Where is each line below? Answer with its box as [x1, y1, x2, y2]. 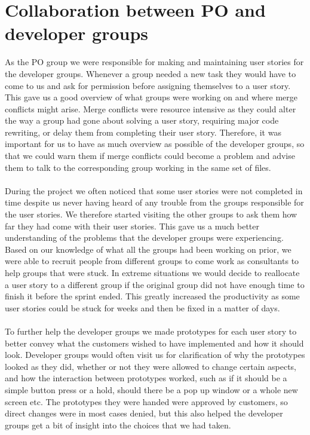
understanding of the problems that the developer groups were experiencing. [5, 231, 284, 244]
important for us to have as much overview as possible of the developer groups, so [5, 137, 305, 150]
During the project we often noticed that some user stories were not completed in [5, 184, 303, 197]
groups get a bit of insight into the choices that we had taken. [5, 418, 231, 431]
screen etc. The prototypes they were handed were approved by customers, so [5, 395, 288, 408]
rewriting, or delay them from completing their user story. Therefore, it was [5, 125, 281, 138]
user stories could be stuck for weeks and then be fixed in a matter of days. [5, 301, 280, 314]
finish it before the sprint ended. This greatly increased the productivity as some [5, 290, 300, 302]
